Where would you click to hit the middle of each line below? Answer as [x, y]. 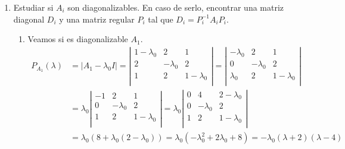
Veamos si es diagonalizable [78, 39]
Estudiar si [33, 7]
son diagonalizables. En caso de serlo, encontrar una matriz [176, 7]
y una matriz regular [97, 19]
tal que [161, 19]
